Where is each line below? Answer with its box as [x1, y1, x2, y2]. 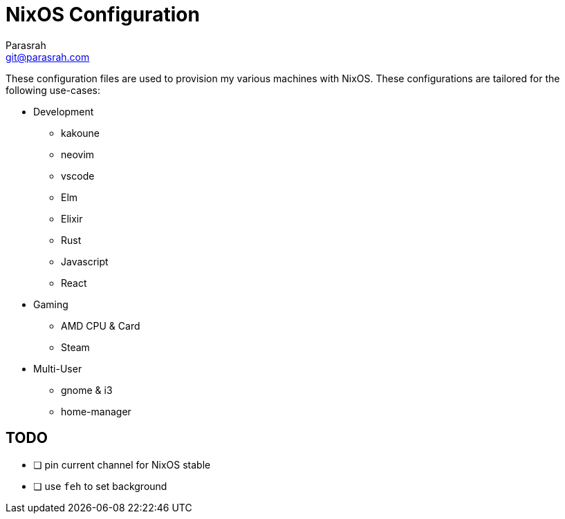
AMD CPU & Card [61, 319, 140, 332]
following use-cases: [6, 84, 100, 96]
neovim [61, 148, 95, 160]
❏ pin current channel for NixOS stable [33, 458, 211, 471]
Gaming [33, 298, 68, 310]
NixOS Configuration [6, 3, 200, 26]
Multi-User [33, 362, 82, 375]
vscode [61, 169, 95, 182]
